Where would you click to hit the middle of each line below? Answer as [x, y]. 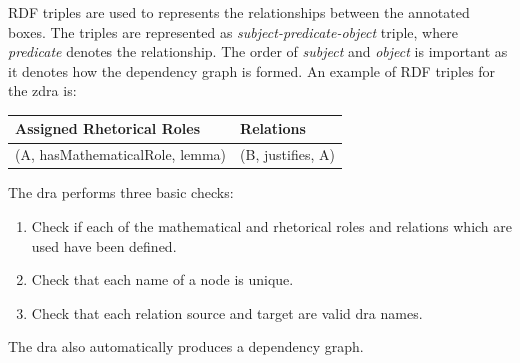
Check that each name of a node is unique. [162, 279]
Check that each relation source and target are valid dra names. [227, 312]
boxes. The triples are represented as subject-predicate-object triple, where [233, 31]
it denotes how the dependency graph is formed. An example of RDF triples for [252, 70]
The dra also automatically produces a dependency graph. [186, 346]
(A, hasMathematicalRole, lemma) [121, 154]
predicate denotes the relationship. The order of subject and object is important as [258, 51]
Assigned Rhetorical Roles [107, 128]
